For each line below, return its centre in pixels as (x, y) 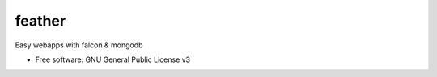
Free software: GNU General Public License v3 (113, 59)
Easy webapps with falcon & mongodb (79, 45)
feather (40, 21)
